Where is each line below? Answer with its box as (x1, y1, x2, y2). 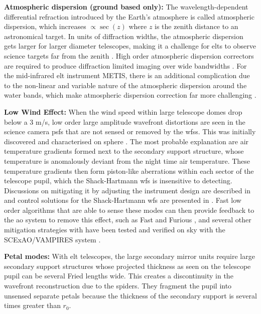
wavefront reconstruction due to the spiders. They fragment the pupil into (4, 280, 232, 291)
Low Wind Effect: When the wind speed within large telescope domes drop (4, 106, 242, 117)
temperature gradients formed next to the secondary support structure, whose (4, 146, 244, 156)
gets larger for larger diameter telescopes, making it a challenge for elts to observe (4, 41, 256, 51)
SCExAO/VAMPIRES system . (4, 234, 101, 244)
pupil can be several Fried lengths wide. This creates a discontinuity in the (4, 270, 233, 281)
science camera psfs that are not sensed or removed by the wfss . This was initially (4, 126, 256, 137)
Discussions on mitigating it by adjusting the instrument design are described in (4, 185, 250, 195)
